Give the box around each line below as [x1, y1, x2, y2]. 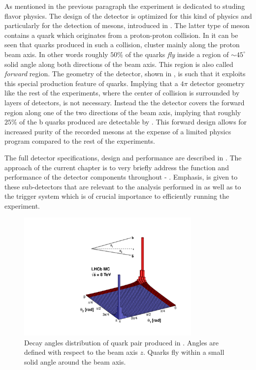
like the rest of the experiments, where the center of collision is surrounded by [4, 88, 240, 98]
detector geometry [190, 78, 245, 88]
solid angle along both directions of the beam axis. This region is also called [4, 59, 233, 69]
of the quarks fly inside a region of [125, 49, 229, 59]
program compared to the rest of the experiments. [4, 136, 155, 146]
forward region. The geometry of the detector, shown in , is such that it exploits [4, 68, 246, 79]
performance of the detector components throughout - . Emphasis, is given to [4, 172, 238, 182]
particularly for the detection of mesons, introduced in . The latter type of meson [4, 20, 250, 31]
